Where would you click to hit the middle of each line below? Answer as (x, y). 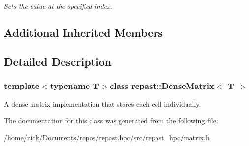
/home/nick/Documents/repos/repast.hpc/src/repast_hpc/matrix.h (107, 137)
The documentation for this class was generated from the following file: (111, 120)
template (22, 86)
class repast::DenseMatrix (162, 86)
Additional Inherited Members (83, 32)
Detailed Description (58, 61)
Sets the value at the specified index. (58, 6)
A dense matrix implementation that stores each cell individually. (103, 104)
